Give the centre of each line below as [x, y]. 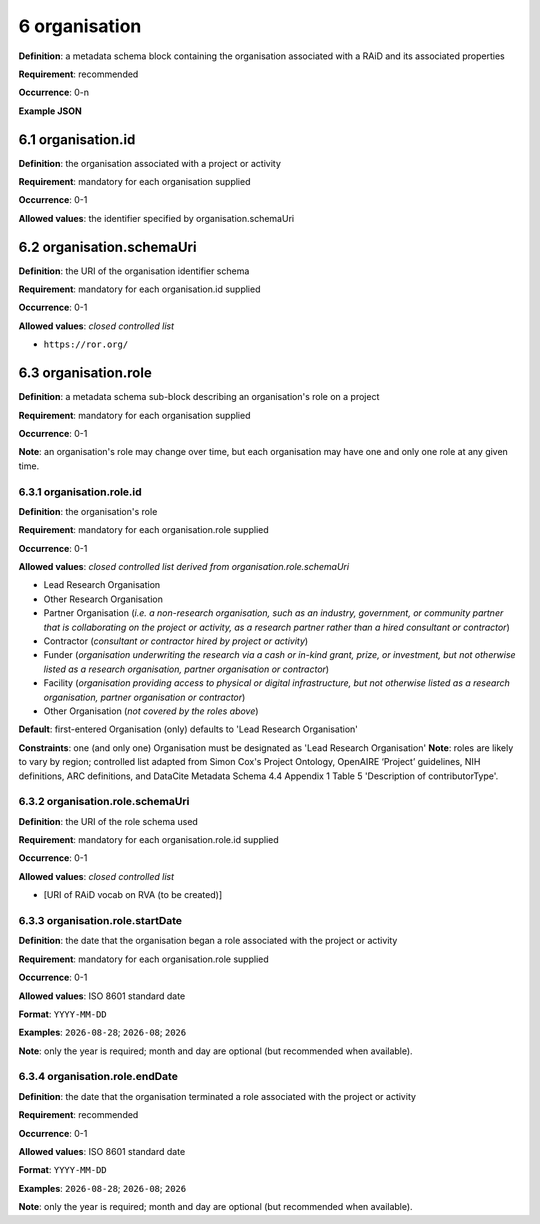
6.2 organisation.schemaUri [107, 246]
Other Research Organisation [103, 599]
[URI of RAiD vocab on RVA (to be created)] [133, 895]
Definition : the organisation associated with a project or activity [150, 163]
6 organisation [80, 26]
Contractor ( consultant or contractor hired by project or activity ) [176, 641]
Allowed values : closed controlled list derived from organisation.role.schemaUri [184, 567]
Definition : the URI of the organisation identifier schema [134, 271]
